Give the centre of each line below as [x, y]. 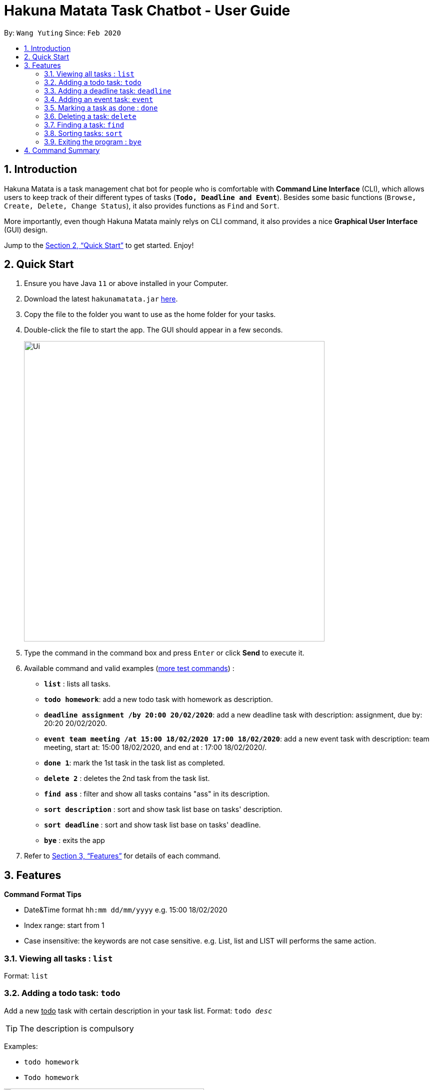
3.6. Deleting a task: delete [90, 116]
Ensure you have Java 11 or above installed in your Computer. [126, 283]
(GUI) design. [26, 229]
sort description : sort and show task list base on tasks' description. [163, 809]
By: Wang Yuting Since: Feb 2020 [62, 32]
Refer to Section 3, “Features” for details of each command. [122, 856]
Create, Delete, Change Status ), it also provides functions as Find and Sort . [142, 205]
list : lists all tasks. [77, 684]
